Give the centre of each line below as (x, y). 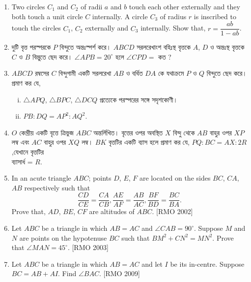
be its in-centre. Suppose (207, 264)
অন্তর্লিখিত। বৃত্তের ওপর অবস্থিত (128, 132)
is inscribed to (215, 16)
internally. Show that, (173, 28)
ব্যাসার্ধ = (22, 161)
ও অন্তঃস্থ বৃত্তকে (227, 47)
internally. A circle (120, 16)
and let (152, 264)
